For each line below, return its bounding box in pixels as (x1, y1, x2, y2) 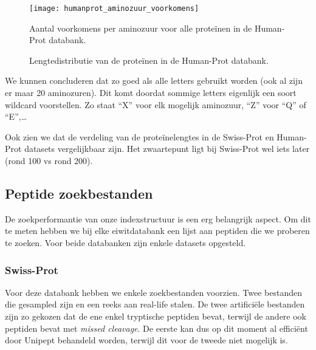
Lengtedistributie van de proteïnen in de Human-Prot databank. (29, 53, 269, 66)
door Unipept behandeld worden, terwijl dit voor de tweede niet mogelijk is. (5, 334, 288, 346)
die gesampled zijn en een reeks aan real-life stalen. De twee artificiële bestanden (5, 298, 305, 311)
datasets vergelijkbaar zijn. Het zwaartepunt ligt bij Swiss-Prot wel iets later (24, 142, 310, 155)
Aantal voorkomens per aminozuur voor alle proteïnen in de (29, 21, 252, 34)
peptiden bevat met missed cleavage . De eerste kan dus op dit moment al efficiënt (5, 321, 308, 334)
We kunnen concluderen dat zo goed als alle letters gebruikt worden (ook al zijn (5, 74, 303, 87)
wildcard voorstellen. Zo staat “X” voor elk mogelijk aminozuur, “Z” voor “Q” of (5, 98, 306, 111)
